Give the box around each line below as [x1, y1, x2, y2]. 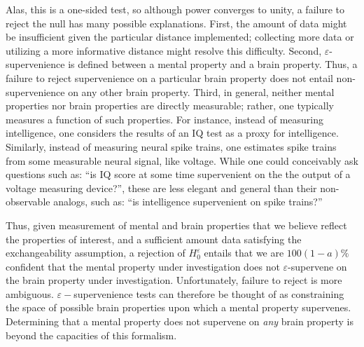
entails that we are [204, 245, 284, 260]
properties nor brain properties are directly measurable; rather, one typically [6, 98, 334, 113]
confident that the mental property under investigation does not [6, 259, 280, 273]
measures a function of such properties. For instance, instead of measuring [6, 111, 323, 126]
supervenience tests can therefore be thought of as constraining [73, 286, 344, 301]
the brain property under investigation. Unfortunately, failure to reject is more [6, 273, 342, 287]
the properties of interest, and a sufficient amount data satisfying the [6, 231, 302, 246]
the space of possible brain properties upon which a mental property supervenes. [6, 300, 351, 315]
